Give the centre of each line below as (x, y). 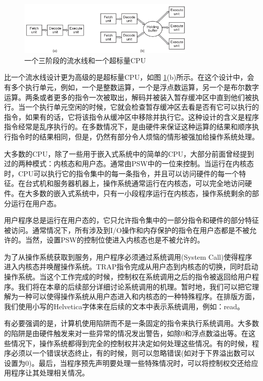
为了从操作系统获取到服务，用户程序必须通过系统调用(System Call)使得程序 (128, 256)
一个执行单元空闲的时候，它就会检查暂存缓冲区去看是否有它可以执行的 (142, 107)
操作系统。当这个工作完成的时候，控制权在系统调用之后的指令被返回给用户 (128, 277)
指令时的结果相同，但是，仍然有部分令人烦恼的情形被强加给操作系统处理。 (135, 136)
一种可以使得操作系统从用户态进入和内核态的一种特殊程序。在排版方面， (138, 296)
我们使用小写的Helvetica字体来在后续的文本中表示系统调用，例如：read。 (124, 306)
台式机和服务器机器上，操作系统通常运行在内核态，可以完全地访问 (135, 183)
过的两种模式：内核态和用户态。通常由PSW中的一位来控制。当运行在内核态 (129, 163)
